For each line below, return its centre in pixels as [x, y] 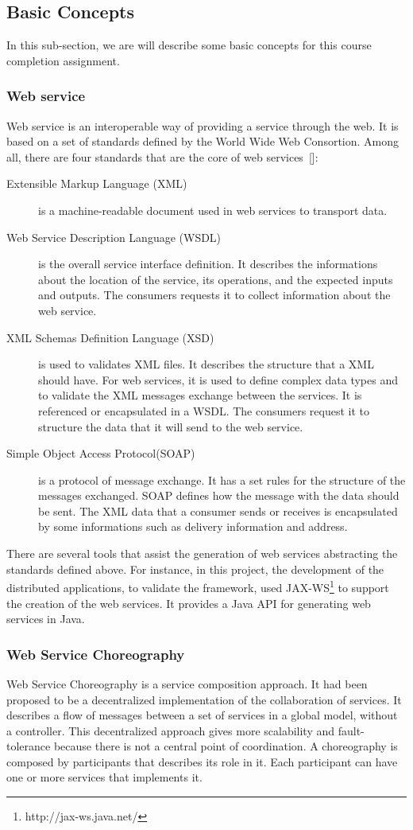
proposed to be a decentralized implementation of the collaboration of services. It [204, 699]
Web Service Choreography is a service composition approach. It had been [187, 683]
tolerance [29, 746]
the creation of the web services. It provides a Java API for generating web [189, 603]
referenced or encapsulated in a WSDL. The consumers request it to [204, 410]
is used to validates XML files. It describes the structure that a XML [206, 364]
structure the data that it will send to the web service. [171, 426]
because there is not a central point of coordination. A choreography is [226, 746]
